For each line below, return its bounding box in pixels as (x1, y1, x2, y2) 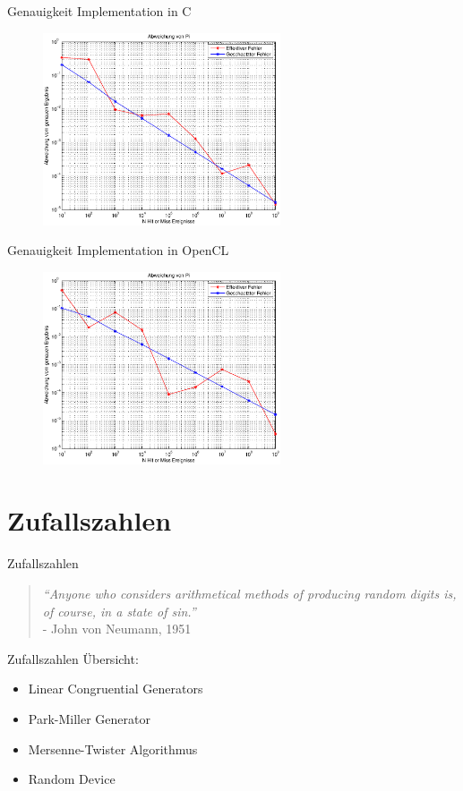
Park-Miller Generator (28, 709, 150, 727)
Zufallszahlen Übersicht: (7, 649, 139, 668)
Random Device (28, 770, 116, 788)
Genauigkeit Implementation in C (7, 2, 192, 20)
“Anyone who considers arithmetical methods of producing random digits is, (42, 584, 457, 602)
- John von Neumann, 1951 (42, 619, 192, 638)
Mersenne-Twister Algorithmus (28, 739, 198, 758)
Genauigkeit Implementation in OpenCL (7, 241, 229, 259)
